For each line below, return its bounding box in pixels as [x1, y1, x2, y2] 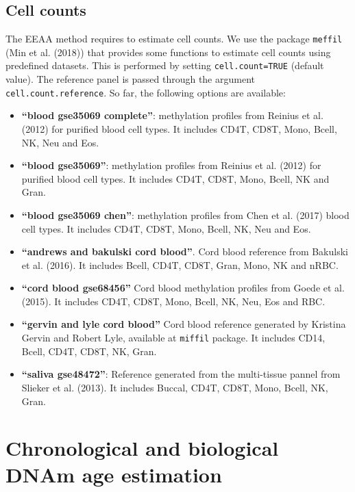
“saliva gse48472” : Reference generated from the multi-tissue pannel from [21, 367, 341, 381]
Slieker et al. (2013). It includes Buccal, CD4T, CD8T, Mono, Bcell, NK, [21, 380, 328, 394]
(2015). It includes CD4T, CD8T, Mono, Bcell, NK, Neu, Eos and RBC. [21, 294, 326, 308]
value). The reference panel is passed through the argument [5, 72, 255, 86]
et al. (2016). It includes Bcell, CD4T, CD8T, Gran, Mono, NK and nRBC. [21, 257, 339, 272]
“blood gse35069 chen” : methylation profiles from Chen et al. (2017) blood [21, 207, 350, 222]
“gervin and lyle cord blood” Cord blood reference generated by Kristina [21, 317, 346, 331]
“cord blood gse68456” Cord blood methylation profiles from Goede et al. [21, 281, 345, 295]
